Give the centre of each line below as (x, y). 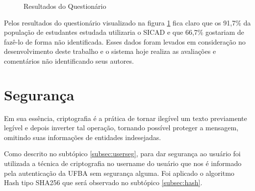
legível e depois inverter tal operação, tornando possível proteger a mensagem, (121, 128)
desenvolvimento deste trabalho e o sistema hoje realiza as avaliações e (110, 51)
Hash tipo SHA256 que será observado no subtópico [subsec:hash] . (103, 182)
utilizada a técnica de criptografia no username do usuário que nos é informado (123, 163)
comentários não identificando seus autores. (69, 60)
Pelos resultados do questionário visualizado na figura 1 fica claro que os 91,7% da (127, 22)
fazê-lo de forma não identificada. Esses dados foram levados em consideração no (125, 41)
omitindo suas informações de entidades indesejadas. (83, 137)
